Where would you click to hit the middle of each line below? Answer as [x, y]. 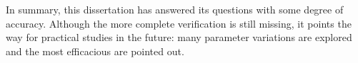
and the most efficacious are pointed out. [95, 51]
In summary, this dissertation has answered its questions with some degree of [175, 9]
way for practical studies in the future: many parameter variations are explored [179, 37]
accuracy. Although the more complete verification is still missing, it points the [179, 23]
